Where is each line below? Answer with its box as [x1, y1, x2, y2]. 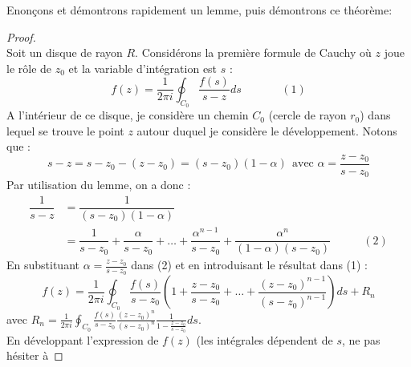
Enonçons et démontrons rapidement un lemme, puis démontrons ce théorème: [6, 2, 393, 18]
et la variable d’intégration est [68, 59, 218, 76]
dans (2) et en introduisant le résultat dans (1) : [131, 256, 368, 273]
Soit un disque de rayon [6, 44, 123, 61]
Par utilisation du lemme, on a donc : [6, 176, 191, 193]
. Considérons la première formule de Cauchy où [135, 44, 372, 61]
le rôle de [6, 59, 52, 76]
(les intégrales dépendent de [196, 331, 333, 348]
